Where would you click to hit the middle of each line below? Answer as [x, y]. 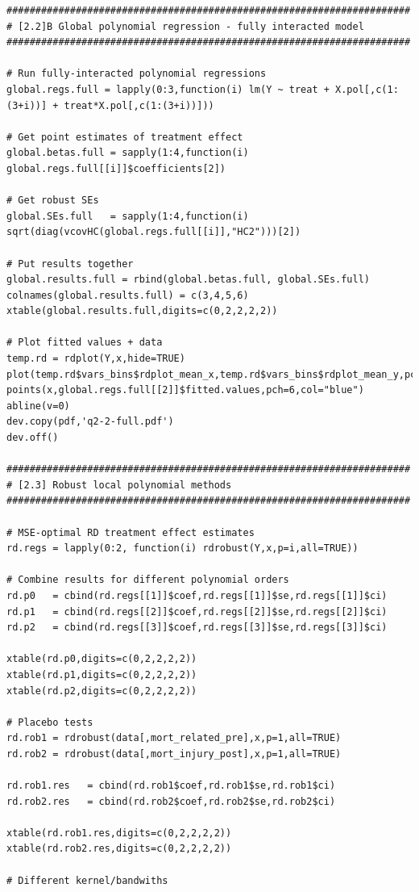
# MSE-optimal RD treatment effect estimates [131, 532]
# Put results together [70, 264]
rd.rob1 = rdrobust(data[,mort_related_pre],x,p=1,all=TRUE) [174, 738]
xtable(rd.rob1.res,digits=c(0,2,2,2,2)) [119, 833]
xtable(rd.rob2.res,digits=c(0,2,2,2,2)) [119, 849]
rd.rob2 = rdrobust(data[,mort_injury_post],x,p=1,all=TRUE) [174, 754]
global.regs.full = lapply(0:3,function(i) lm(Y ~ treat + [168, 89]
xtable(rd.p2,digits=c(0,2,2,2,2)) [102, 691]
